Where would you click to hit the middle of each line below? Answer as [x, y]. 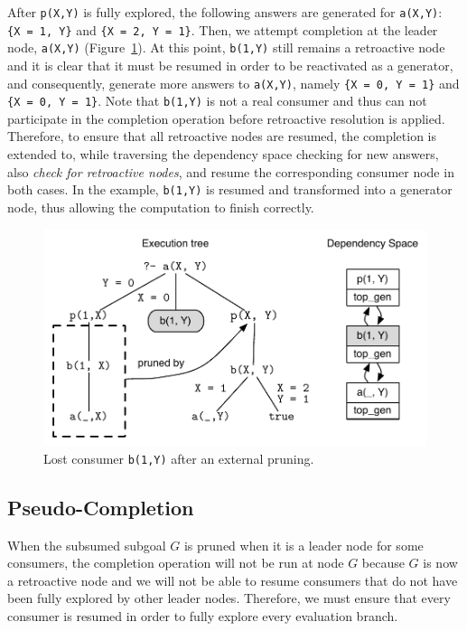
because [383, 563]
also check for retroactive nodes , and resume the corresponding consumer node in [231, 171]
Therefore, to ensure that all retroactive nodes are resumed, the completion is [222, 136]
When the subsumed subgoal [87, 545]
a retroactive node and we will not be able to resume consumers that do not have [233, 580]
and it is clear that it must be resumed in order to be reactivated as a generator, [230, 65]
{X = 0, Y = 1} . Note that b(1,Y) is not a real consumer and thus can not [217, 101]
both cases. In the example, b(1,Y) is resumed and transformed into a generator [230, 189]
